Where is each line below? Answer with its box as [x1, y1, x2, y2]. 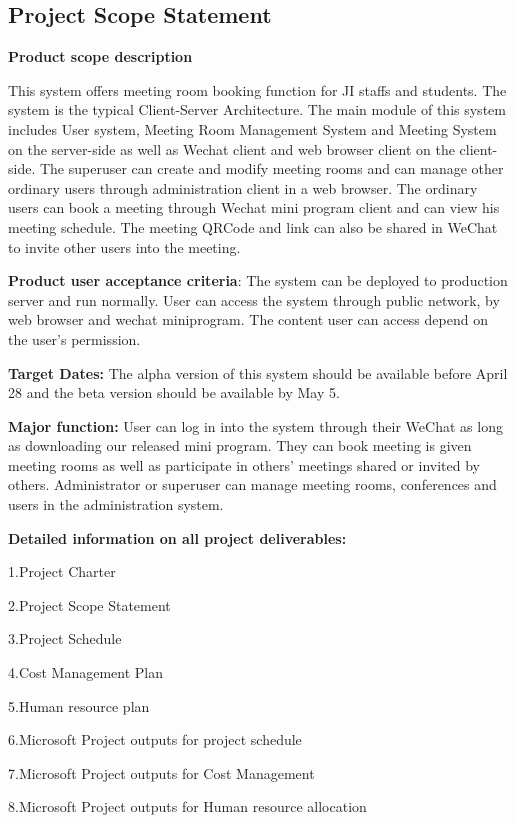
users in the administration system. [8, 494, 224, 515]
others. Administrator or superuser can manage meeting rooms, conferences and [8, 474, 497, 495]
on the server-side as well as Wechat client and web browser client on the [8, 138, 455, 159]
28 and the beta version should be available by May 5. [8, 382, 340, 403]
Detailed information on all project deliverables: [8, 527, 347, 548]
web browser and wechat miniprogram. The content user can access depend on [8, 309, 488, 330]
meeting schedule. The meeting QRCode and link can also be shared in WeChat [8, 216, 498, 237]
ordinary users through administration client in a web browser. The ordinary [8, 177, 478, 198]
